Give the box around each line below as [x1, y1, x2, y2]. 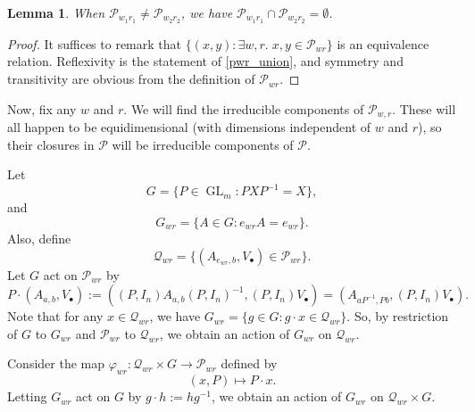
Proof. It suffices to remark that [7, 34, 181, 53]
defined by [221, 354, 278, 373]
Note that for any [7, 307, 104, 325]
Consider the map [7, 354, 105, 373]
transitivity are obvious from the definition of [7, 70, 255, 88]
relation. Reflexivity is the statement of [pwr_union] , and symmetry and [7, 52, 404, 70]
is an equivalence [337, 34, 429, 53]
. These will [392, 99, 456, 118]
